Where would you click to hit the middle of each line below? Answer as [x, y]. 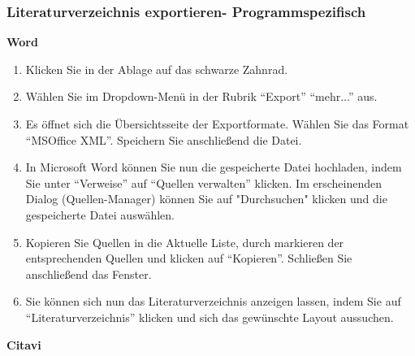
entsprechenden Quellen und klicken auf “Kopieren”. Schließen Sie [189, 258]
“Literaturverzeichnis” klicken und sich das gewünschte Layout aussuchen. [210, 317]
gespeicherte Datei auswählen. [100, 214]
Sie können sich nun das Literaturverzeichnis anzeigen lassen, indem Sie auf [213, 301]
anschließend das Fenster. [89, 274]
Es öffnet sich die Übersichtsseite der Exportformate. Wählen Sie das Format [217, 124]
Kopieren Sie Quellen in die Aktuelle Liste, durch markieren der [185, 242]
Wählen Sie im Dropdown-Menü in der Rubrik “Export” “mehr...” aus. [201, 96]
